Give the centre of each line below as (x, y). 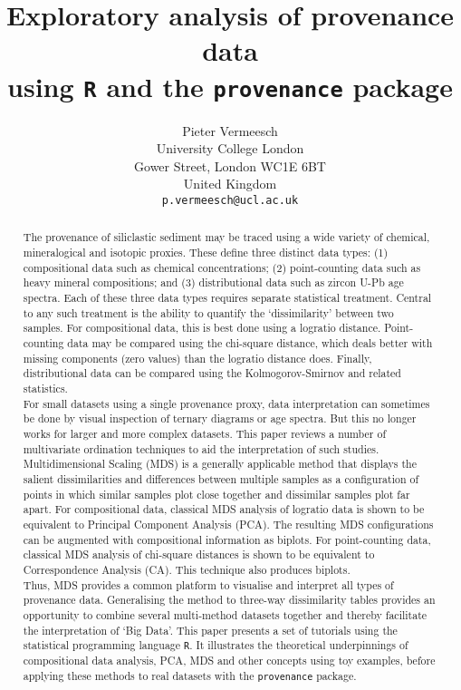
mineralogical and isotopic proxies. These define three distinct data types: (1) (206, 253)
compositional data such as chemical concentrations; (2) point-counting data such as (222, 267)
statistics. (45, 389)
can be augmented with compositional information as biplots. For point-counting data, (227, 539)
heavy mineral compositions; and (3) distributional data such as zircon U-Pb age (213, 282)
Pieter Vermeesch (230, 130)
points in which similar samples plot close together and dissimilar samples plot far (216, 494)
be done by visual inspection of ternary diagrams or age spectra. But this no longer (220, 418)
